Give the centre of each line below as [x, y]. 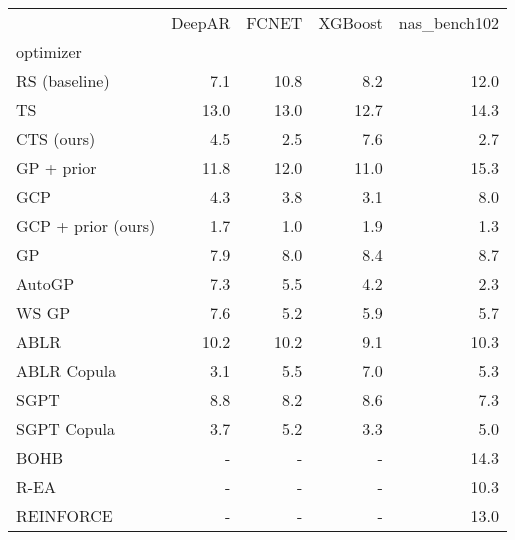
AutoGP [45, 283]
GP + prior [56, 167]
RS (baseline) [63, 80]
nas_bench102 [448, 22]
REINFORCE [64, 515]
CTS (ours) [56, 138]
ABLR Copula [66, 370]
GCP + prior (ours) [86, 225]
